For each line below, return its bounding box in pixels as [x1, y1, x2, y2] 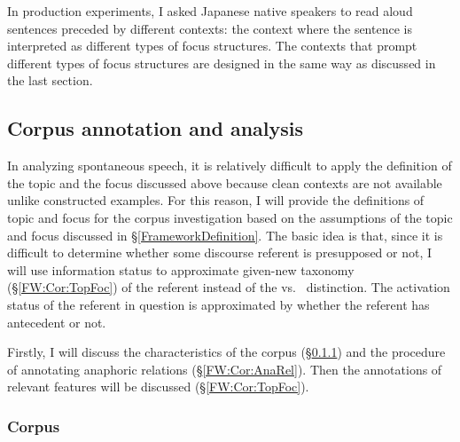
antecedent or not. [7, 312, 106, 331]
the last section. [7, 71, 93, 90]
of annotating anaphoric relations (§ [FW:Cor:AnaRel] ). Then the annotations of [7, 359, 442, 378]
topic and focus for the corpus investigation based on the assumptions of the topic [7, 208, 453, 226]
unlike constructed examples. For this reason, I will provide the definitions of [7, 191, 425, 209]
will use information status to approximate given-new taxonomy [7, 260, 355, 279]
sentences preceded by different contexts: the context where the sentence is [7, 19, 412, 37]
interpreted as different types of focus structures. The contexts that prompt [7, 36, 417, 55]
